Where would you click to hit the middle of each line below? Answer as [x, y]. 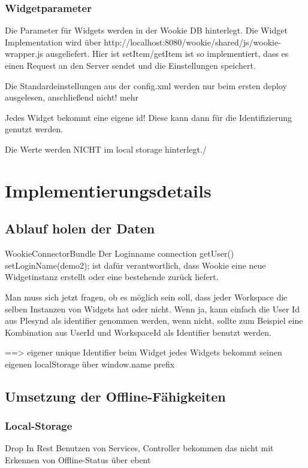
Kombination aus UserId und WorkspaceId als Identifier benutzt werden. [138, 332]
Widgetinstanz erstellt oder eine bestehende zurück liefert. [112, 277]
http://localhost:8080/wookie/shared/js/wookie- [192, 42]
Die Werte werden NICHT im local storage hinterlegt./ [106, 149]
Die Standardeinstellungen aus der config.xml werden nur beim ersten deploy [146, 85]
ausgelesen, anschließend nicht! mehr [72, 97]
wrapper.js [24, 54]
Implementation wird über [53, 42]
